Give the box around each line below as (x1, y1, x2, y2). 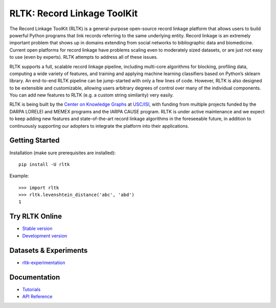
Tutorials (22, 286, 41, 292)
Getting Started (9, 136, 60, 145)
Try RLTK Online (9, 212, 62, 221)
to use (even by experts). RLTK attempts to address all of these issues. (9, 54, 158, 60)
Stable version (22, 225, 53, 232)
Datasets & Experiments (9, 246, 88, 255)
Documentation (9, 273, 60, 281)
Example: (9, 173, 29, 179)
